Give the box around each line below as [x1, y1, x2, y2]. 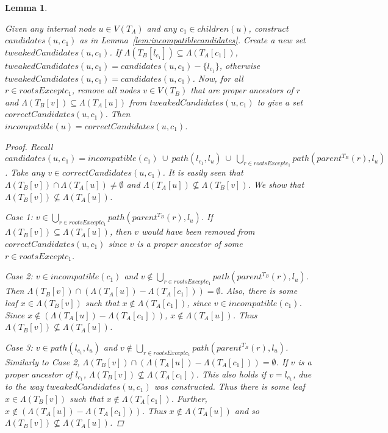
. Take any [5, 166, 45, 179]
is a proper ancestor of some [137, 237, 243, 249]
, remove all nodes [71, 84, 140, 96]
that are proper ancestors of [190, 84, 293, 96]
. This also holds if [196, 367, 267, 380]
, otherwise [219, 59, 260, 71]
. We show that [248, 178, 304, 190]
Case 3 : [5, 340, 33, 353]
